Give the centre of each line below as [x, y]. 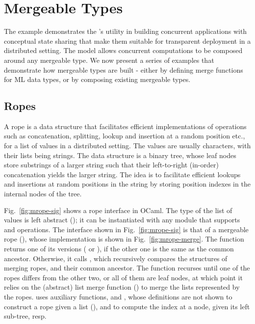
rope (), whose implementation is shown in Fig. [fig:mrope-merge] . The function [124, 239]
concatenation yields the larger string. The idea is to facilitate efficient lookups [122, 174]
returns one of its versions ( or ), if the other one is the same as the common [119, 249]
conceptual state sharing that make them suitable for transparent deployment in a [127, 40]
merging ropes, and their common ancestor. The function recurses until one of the [127, 268]
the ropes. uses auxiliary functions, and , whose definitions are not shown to [118, 296]
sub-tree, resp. [25, 316]
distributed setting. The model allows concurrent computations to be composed [123, 50]
